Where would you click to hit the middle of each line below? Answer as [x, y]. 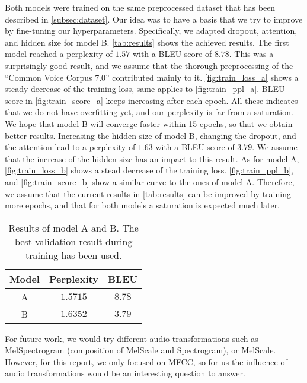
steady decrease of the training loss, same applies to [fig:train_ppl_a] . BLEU [145, 89]
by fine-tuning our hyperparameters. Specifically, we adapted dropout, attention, [151, 31]
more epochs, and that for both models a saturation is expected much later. [143, 205]
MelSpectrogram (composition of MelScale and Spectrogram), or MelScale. [140, 350]
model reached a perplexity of [59, 54]
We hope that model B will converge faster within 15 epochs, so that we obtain [149, 123]
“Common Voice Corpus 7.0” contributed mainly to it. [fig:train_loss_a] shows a [152, 77]
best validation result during [73, 241]
